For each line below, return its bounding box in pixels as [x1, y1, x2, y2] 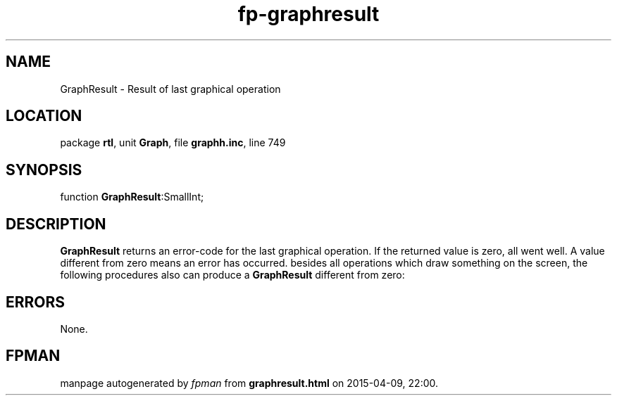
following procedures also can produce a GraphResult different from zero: [60, 269, 405, 281]
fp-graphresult [237, 2, 380, 26]
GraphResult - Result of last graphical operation [60, 82, 281, 95]
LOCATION [6, 107, 82, 125]
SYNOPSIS [6, 160, 82, 179]
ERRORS [6, 293, 66, 311]
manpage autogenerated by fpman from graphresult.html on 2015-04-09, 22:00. [60, 376, 439, 389]
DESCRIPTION [6, 215, 106, 233]
